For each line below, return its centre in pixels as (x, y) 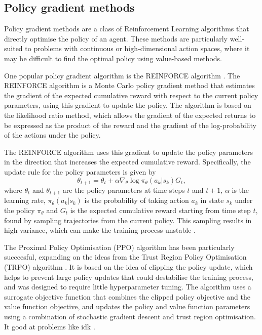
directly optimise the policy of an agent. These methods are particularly (116, 38)
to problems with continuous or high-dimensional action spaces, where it (137, 48)
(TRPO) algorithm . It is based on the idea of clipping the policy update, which (128, 266)
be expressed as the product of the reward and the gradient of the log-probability (130, 125)
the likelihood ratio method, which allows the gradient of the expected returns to (130, 115)
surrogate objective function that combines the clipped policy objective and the (127, 296)
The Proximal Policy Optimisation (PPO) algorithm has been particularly (119, 247)
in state (212, 200)
